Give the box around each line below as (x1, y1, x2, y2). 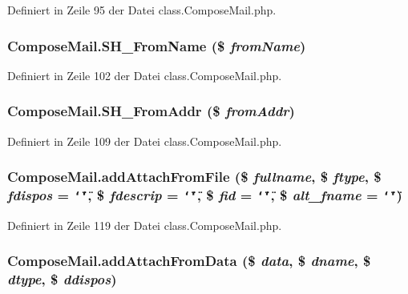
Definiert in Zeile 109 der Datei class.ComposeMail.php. (7, 132, 282, 149)
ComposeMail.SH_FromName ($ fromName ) (7, 35, 306, 55)
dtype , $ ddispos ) (7, 269, 117, 289)
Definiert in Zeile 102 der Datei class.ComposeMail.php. (7, 66, 282, 83)
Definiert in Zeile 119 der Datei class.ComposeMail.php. (7, 216, 282, 233)
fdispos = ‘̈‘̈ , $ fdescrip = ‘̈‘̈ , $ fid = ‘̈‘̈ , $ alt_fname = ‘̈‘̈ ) (7, 185, 402, 205)
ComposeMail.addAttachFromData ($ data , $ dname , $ (7, 251, 371, 271)
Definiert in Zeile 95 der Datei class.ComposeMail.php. (7, 2, 277, 18)
